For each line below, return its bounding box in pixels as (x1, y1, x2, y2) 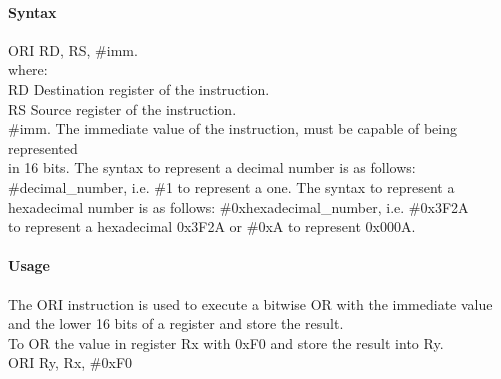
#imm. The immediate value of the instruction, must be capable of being (8, 118, 457, 139)
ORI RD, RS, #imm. (8, 39, 138, 60)
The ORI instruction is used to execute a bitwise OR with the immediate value (8, 293, 493, 314)
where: (8, 59, 48, 80)
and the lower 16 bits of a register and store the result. (8, 313, 344, 334)
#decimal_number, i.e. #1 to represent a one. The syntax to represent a (8, 176, 455, 197)
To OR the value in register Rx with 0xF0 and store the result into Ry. (8, 332, 444, 353)
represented (8, 137, 78, 158)
